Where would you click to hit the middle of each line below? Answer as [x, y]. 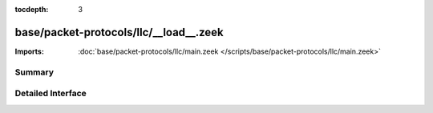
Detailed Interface [51, 94]
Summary [34, 72]
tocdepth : [32, 9]
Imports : [29, 51]
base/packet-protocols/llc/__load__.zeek [119, 32]
